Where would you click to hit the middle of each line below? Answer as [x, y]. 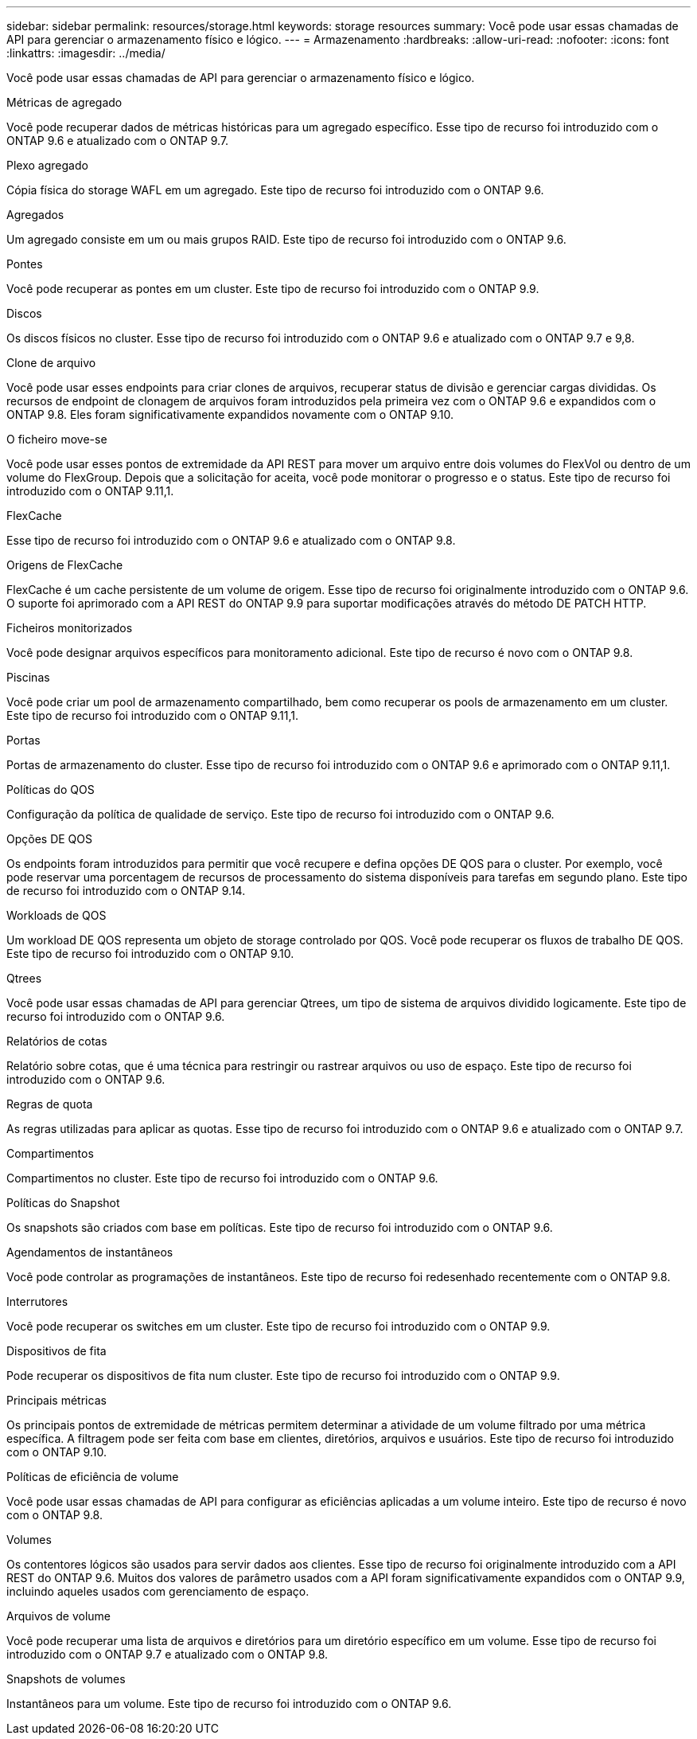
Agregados [35, 215]
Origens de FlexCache [65, 565]
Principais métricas [56, 1400]
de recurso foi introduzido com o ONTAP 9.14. [126, 891]
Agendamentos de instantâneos [90, 1252]
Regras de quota [50, 1104]
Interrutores [37, 1301]
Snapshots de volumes [66, 1679]
